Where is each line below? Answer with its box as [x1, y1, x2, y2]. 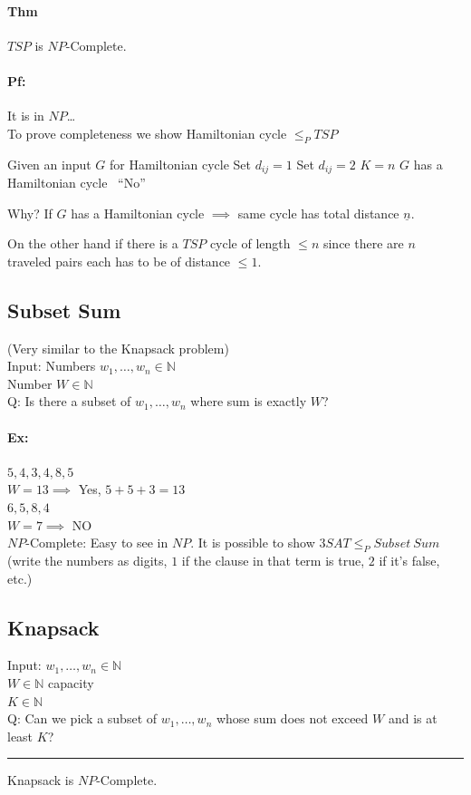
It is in [7, 106, 44, 125]
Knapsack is [7, 771, 74, 790]
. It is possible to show [190, 533, 315, 552]
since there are [322, 234, 404, 253]
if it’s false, [379, 550, 440, 569]
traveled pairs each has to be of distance [7, 251, 231, 270]
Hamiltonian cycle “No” [7, 173, 146, 192]
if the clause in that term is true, [181, 550, 365, 569]
